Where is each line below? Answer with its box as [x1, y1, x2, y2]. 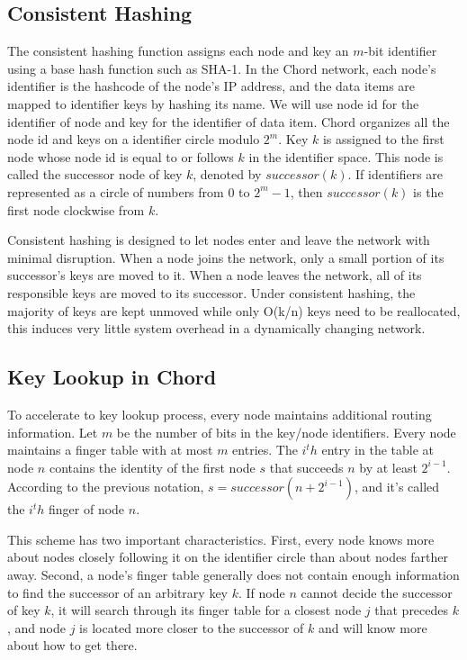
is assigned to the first [322, 130, 445, 149]
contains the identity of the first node [49, 457, 256, 476]
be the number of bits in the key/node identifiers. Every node [116, 422, 456, 441]
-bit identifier [364, 41, 437, 60]
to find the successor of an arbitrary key [7, 583, 228, 601]
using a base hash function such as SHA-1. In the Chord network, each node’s [7, 59, 436, 77]
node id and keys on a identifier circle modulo [7, 130, 260, 149]
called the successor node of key [7, 165, 183, 184]
